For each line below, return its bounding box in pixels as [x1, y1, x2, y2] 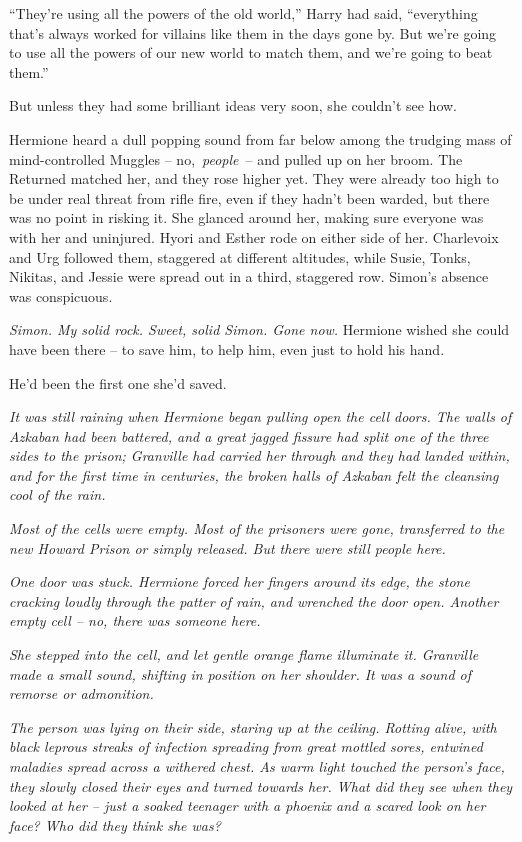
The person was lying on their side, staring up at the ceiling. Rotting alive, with [9, 716, 497, 737]
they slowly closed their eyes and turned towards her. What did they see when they [9, 775, 513, 796]
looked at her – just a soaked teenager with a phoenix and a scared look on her [9, 795, 486, 816]
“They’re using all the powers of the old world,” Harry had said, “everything [9, 3, 478, 23]
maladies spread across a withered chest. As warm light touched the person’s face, [9, 756, 505, 776]
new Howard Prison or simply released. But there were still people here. [9, 537, 446, 558]
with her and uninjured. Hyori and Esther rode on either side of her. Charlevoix [9, 226, 499, 247]
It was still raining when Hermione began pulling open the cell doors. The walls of [9, 406, 512, 427]
